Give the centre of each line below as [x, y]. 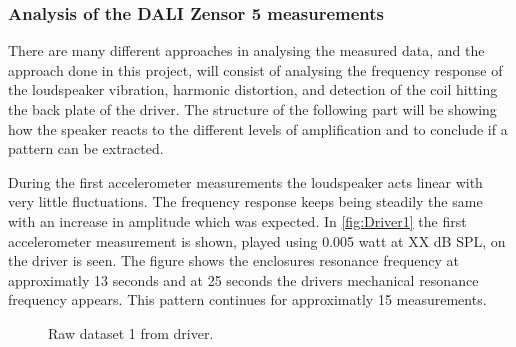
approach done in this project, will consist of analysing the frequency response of [255, 69]
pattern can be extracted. [86, 148]
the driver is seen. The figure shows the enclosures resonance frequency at [234, 260]
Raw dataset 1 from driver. [131, 332]
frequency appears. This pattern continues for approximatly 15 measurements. [247, 299]
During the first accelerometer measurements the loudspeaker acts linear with [245, 181]
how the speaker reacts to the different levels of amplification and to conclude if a [258, 128]
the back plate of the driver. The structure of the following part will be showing [252, 109]
